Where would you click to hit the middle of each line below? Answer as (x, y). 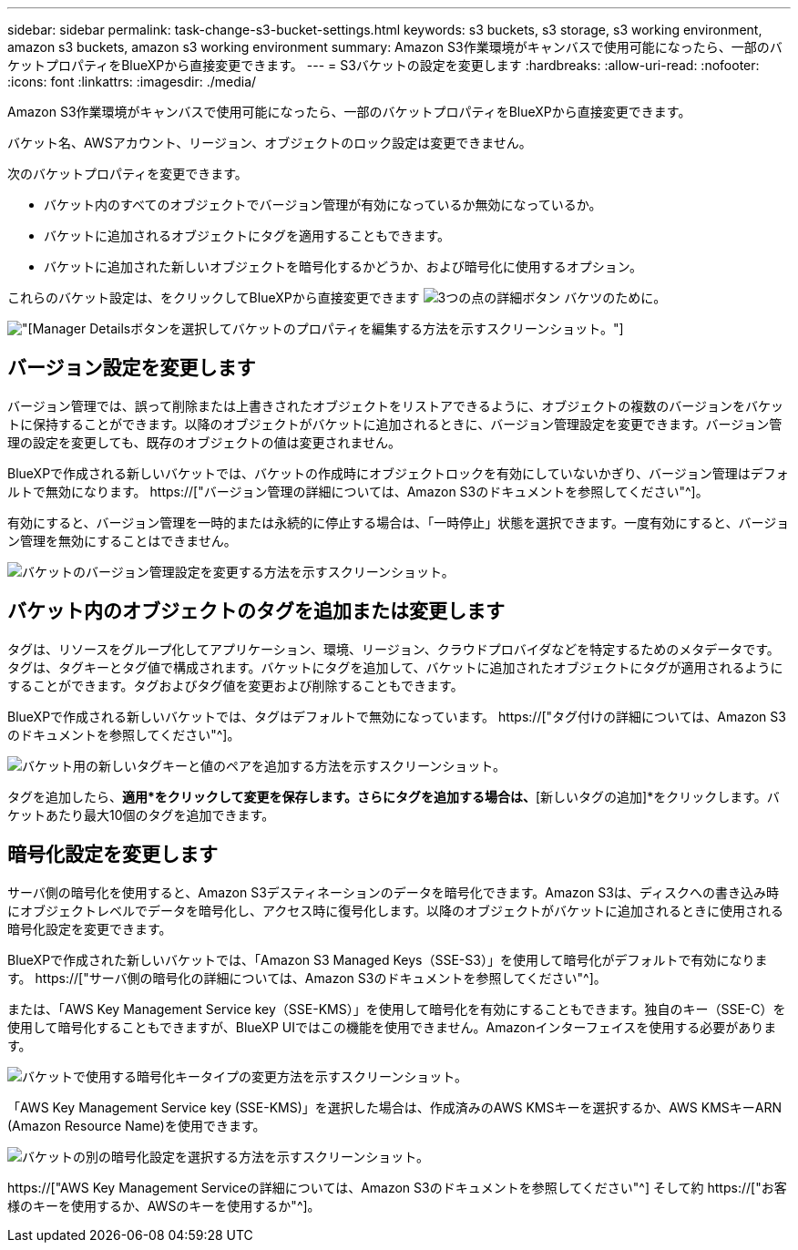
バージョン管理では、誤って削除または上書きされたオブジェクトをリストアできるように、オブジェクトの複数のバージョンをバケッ (396, 405)
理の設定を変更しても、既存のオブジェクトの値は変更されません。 (205, 442)
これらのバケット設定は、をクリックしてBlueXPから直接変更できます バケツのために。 (337, 297)
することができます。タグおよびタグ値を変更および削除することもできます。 (235, 685)
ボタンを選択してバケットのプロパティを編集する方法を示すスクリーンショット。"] (377, 328)
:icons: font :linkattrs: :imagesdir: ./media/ (132, 82)
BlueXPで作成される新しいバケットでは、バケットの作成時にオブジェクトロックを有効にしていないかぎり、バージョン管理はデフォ (398, 473)
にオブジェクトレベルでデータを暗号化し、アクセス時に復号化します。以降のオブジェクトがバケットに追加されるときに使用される (395, 910)
